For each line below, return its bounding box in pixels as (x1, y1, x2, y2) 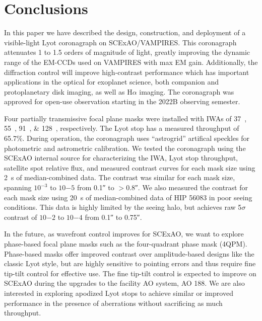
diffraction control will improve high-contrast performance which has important (4, 66, 249, 77)
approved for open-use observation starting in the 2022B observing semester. (4, 96, 240, 107)
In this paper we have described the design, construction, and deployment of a (4, 27, 246, 38)
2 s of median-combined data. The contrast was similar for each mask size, (4, 172, 235, 183)
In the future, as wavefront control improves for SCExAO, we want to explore (4, 228, 244, 239)
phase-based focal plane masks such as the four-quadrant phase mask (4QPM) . (4, 238, 247, 249)
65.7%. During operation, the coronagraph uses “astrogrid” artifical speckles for (4, 133, 250, 143)
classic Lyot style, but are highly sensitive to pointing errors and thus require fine (4, 258, 256, 269)
